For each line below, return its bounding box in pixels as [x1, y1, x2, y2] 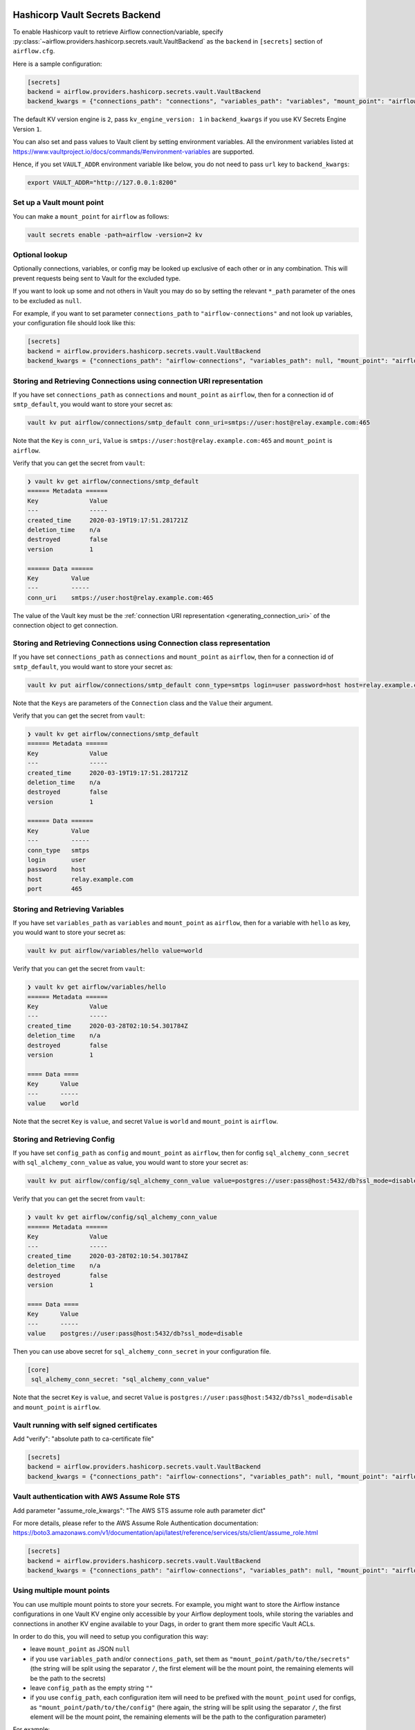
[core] [27, 1366, 50, 1374]
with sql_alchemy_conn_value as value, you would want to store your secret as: [12, 1158, 248, 1167]
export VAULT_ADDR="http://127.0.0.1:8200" [27, 179, 178, 186]
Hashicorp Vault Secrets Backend [12, 9, 161, 21]
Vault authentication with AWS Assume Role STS [12, 1492, 181, 1502]
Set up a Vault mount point [12, 198, 104, 208]
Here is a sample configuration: [12, 60, 102, 68]
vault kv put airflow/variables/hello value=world [27, 947, 203, 955]
